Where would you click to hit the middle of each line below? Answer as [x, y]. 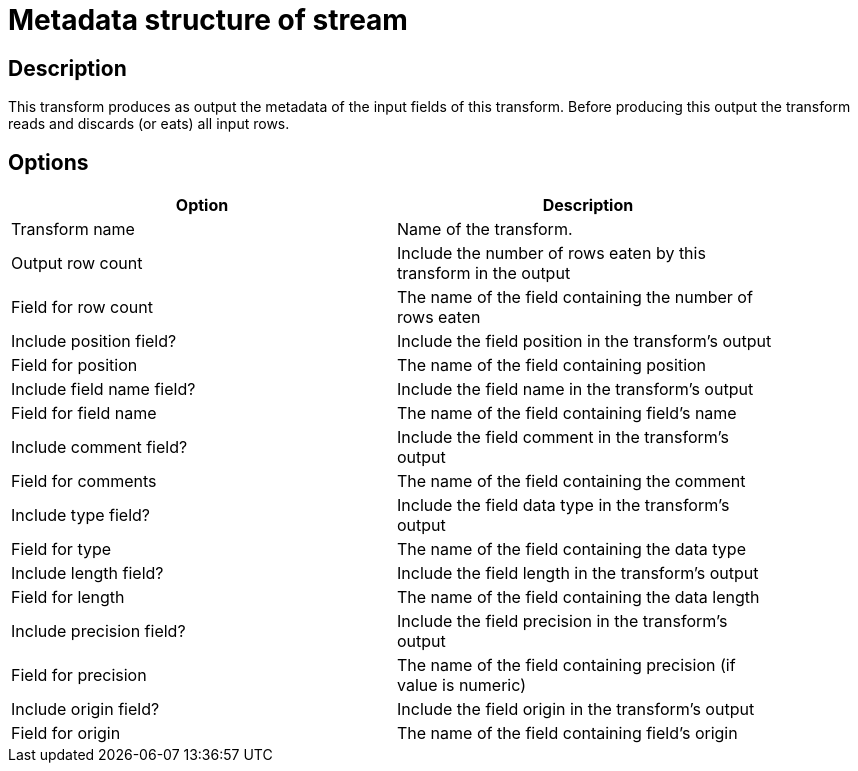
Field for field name [84, 413]
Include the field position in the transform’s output [584, 341]
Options [48, 162]
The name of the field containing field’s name [567, 413]
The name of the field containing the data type [571, 549]
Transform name [73, 229]
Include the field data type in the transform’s [563, 505]
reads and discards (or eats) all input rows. [149, 124]
